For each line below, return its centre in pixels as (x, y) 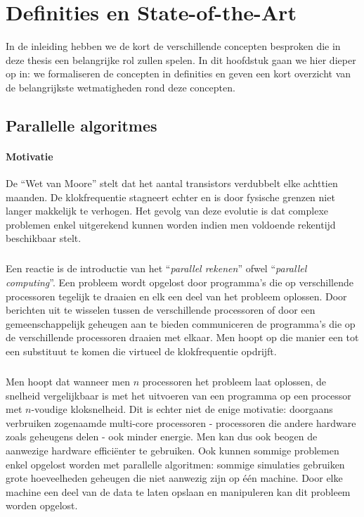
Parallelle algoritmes (82, 125)
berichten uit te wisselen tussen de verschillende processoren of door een (161, 310)
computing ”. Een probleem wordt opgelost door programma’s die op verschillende (180, 282)
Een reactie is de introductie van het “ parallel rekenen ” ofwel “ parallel (156, 268)
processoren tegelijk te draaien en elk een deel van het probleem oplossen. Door (176, 296)
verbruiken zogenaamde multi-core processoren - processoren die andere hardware (181, 422)
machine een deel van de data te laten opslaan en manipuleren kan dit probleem (178, 491)
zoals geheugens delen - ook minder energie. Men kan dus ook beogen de (162, 436)
